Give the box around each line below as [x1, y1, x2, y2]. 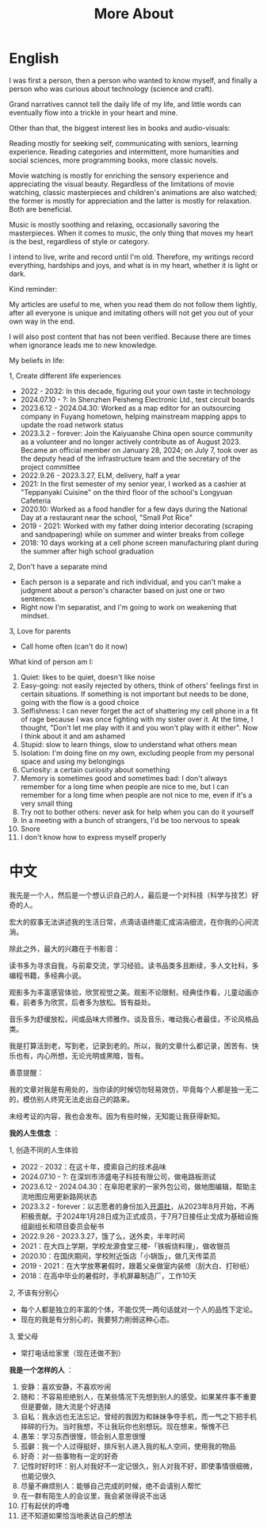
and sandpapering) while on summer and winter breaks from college [20, 529, 245, 539]
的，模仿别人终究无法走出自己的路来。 [9, 1094, 134, 1104]
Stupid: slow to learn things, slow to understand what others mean [20, 739, 238, 749]
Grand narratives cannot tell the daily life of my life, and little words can [9, 99, 242, 109]
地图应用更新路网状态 [27, 1191, 97, 1201]
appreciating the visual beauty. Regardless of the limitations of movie [9, 179, 235, 189]
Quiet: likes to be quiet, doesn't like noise [20, 672, 155, 682]
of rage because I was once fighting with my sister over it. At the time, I [20, 714, 254, 724]
